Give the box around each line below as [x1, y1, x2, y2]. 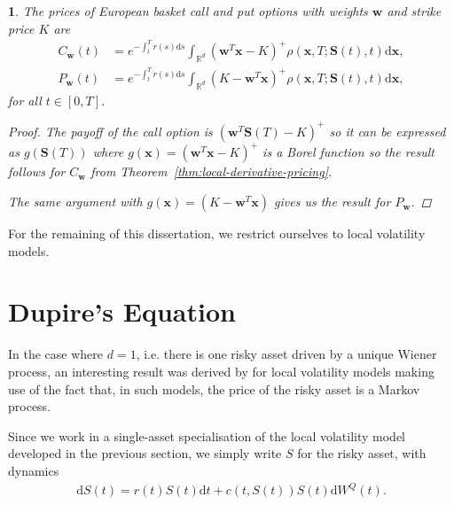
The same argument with [8, 192, 143, 211]
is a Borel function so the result [262, 143, 434, 161]
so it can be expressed [329, 121, 446, 140]
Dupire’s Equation [8, 293, 236, 330]
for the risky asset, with [297, 444, 427, 462]
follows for [8, 162, 66, 181]
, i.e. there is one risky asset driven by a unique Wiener [136, 345, 437, 363]
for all [8, 90, 42, 109]
